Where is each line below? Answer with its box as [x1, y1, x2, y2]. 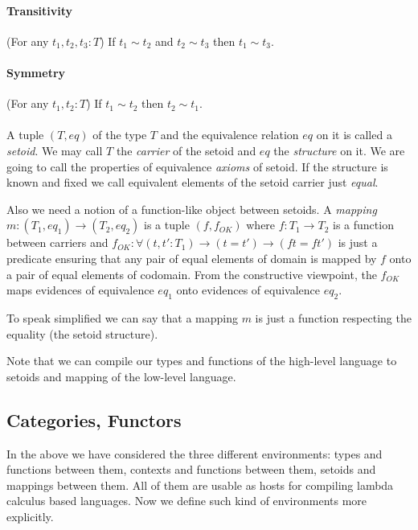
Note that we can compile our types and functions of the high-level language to [6, 352, 397, 369]
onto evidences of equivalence [176, 281, 321, 298]
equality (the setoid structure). [6, 325, 158, 342]
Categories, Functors [6, 407, 182, 432]
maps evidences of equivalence [6, 281, 154, 298]
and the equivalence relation [160, 126, 299, 143]
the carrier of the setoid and [116, 142, 256, 158]
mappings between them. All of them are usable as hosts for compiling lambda [6, 476, 394, 493]
